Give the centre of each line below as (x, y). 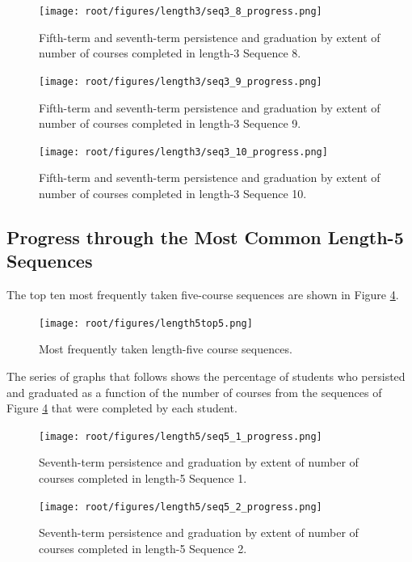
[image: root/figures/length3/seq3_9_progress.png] (181, 81)
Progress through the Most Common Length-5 (205, 237)
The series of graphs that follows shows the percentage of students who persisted (206, 376)
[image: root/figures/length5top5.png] (146, 323)
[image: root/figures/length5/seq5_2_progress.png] (181, 507)
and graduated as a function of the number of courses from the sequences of (194, 392)
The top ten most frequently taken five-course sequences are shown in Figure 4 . (203, 295)
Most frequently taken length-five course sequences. (166, 349)
